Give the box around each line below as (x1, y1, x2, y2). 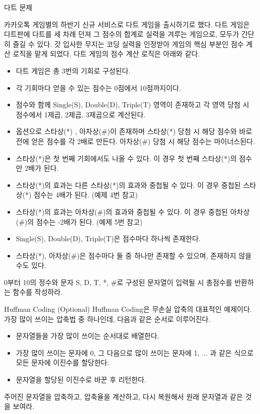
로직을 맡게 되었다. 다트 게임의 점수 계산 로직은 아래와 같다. (13, 48, 200, 59)
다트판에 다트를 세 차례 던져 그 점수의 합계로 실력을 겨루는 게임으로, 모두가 (4, 29, 239, 39)
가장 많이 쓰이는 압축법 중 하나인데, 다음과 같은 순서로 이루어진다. (4, 313, 211, 324)
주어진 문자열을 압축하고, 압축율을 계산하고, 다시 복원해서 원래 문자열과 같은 (4, 391, 243, 401)
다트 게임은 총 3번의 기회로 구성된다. (16, 65, 131, 76)
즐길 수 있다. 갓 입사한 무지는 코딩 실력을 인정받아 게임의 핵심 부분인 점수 (13, 38, 244, 49)
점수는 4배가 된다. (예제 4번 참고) (34, 189, 138, 200)
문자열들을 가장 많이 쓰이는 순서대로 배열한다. (16, 330, 159, 341)
